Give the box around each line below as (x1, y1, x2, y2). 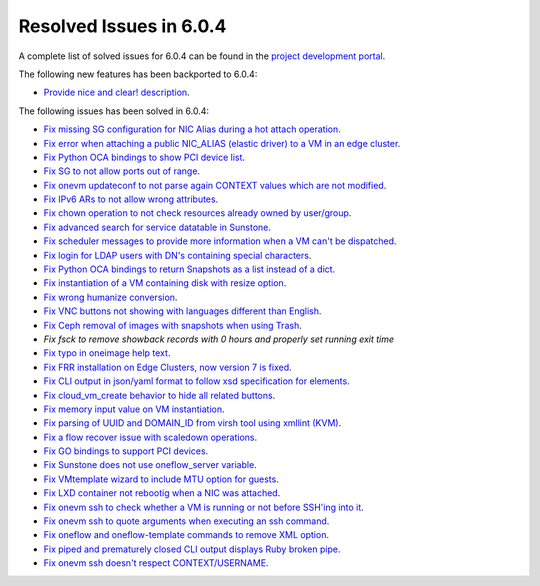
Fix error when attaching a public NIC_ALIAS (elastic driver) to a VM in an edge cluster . (43, 137, 401, 149)
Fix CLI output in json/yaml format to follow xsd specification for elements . (43, 375, 350, 387)
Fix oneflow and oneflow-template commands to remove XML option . (43, 529, 330, 541)
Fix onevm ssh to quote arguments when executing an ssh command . (43, 515, 330, 527)
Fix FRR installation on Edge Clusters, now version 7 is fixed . (43, 361, 292, 373)
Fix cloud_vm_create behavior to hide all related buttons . (43, 389, 276, 401)
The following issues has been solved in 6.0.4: (18, 105, 210, 117)
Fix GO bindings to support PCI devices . (43, 445, 209, 457)
